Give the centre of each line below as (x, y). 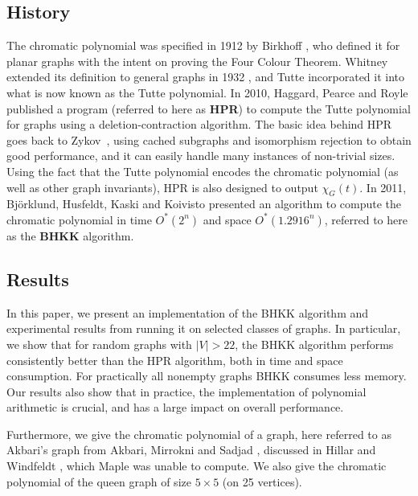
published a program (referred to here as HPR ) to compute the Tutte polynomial (209, 108)
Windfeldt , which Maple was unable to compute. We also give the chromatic (197, 466)
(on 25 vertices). (262, 481)
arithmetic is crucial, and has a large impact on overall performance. (175, 407)
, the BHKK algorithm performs (314, 344)
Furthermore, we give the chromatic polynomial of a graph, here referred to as (199, 434)
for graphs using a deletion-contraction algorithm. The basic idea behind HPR (199, 124)
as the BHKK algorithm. (70, 235)
